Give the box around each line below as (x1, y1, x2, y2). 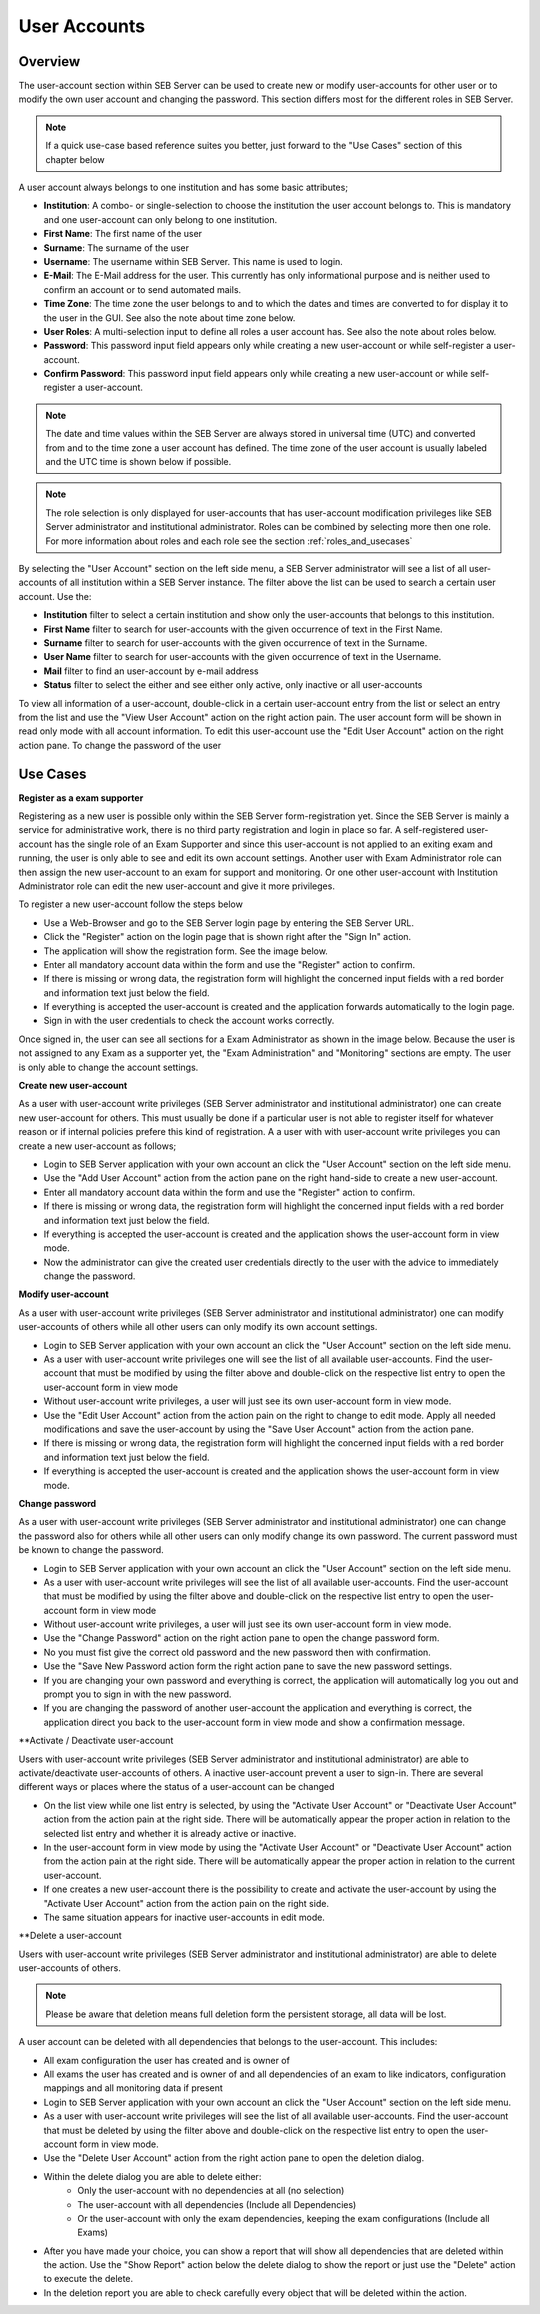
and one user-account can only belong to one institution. (43, 213, 278, 225)
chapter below (45, 153, 105, 165)
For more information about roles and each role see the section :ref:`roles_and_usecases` (45, 535, 413, 547)
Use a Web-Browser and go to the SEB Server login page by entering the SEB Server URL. (43, 916, 415, 929)
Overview (18, 53, 81, 70)
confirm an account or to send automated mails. (43, 283, 242, 295)
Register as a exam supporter (18, 791, 144, 804)
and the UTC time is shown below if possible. (45, 456, 232, 468)
